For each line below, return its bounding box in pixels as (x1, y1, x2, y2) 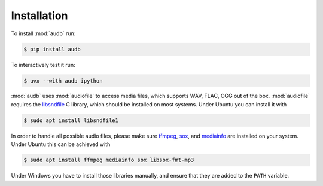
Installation (11, 9, 68, 22)
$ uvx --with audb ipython (23, 77, 103, 84)
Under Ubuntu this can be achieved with (11, 141, 111, 148)
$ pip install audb (23, 45, 81, 53)
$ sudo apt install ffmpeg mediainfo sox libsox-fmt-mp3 (23, 157, 194, 164)
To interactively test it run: (11, 61, 75, 68)
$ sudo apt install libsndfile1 (23, 117, 119, 124)
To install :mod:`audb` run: (11, 30, 76, 37)
